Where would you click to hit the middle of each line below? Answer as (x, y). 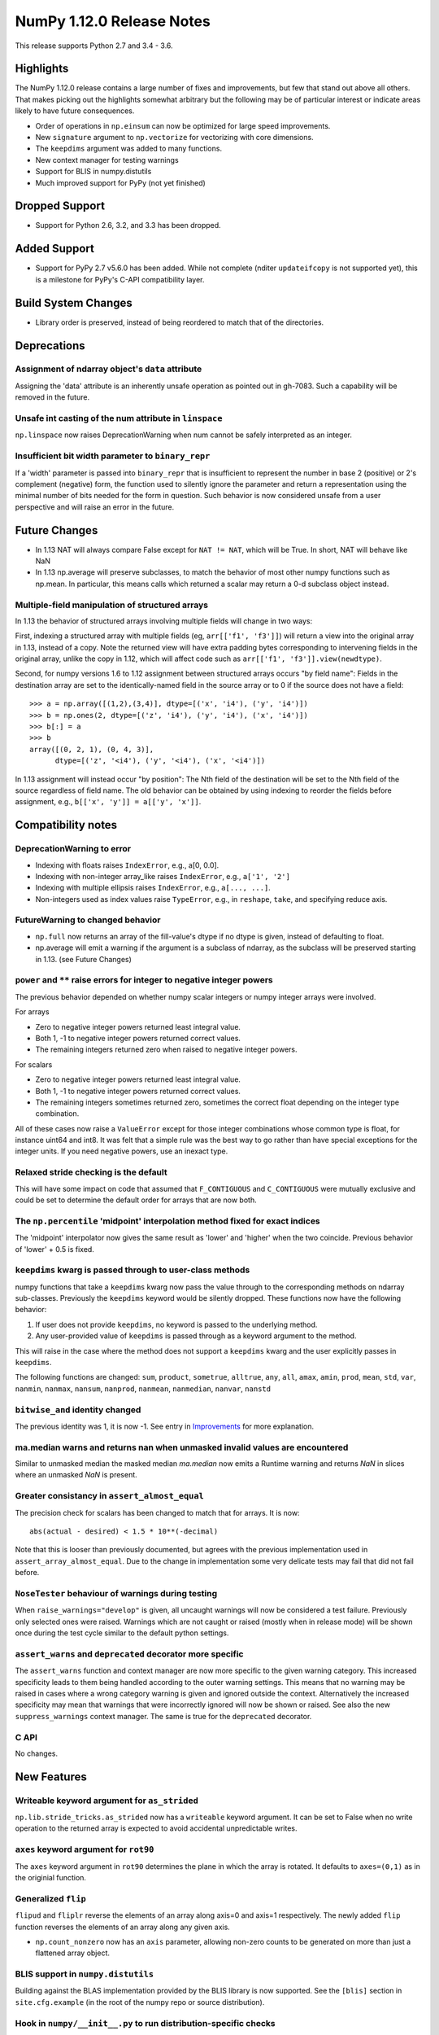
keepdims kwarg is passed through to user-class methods (133, 1270)
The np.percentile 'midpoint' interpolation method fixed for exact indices (167, 1221)
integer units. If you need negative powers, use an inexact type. (122, 1151)
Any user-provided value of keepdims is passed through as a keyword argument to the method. (196, 1336)
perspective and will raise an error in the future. (95, 507)
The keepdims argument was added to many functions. (129, 149)
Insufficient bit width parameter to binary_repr (113, 456)
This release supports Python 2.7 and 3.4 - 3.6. (94, 46)
